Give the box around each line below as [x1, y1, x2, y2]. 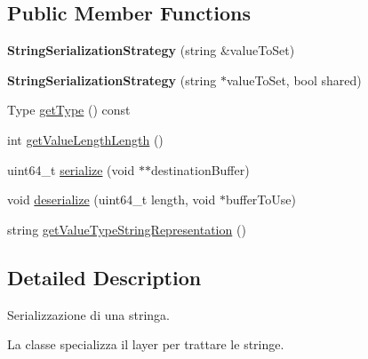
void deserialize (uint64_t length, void [7, 190, 216, 209]
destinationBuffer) [150, 160, 250, 179]
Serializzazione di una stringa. [7, 305, 170, 323]
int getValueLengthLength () [7, 130, 164, 148]
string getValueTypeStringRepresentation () [7, 219, 246, 238]
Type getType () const [7, 100, 131, 119]
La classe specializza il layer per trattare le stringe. [7, 335, 284, 354]
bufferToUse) [225, 190, 296, 209]
